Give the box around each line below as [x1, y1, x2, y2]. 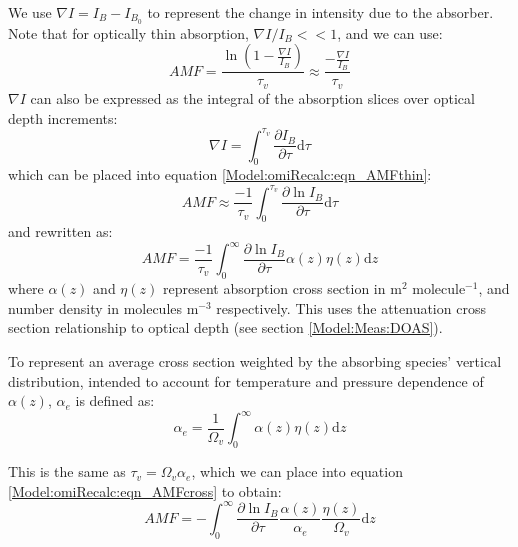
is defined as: [75, 390, 155, 411]
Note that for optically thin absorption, [8, 22, 249, 43]
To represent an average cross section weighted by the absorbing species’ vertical [8, 350, 502, 371]
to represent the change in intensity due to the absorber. [147, 2, 494, 22]
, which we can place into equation [191, 461, 403, 482]
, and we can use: [337, 22, 443, 43]
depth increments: [8, 107, 118, 128]
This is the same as [8, 461, 126, 482]
